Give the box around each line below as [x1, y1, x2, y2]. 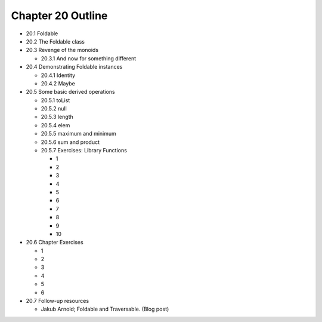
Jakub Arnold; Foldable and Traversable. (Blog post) [41, 305, 169, 313]
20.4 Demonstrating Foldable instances [26, 63, 123, 70]
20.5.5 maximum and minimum [41, 130, 116, 137]
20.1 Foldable [26, 30, 58, 37]
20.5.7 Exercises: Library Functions [41, 147, 128, 154]
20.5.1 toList [41, 96, 70, 104]
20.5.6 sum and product [41, 138, 100, 146]
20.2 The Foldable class [26, 38, 85, 45]
